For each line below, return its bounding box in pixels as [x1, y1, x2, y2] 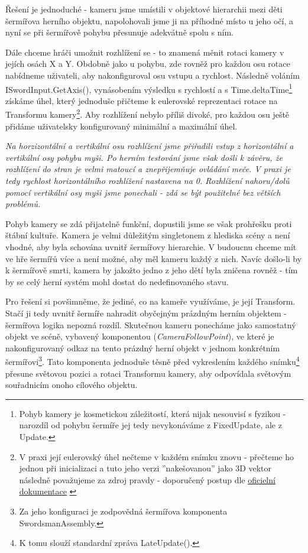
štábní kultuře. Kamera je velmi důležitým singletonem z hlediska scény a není [5, 229, 290, 241]
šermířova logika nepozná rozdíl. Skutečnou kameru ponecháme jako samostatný [5, 318, 296, 331]
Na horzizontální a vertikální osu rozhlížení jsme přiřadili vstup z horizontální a [5, 140, 294, 152]
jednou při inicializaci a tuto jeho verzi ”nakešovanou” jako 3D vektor [19, 462, 272, 474]
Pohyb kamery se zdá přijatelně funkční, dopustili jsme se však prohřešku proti [5, 217, 292, 229]
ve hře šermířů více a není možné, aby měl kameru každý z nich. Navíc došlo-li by [5, 252, 302, 264]
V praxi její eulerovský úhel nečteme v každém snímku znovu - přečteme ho [19, 450, 294, 463]
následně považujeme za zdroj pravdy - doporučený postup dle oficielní [19, 473, 275, 486]
